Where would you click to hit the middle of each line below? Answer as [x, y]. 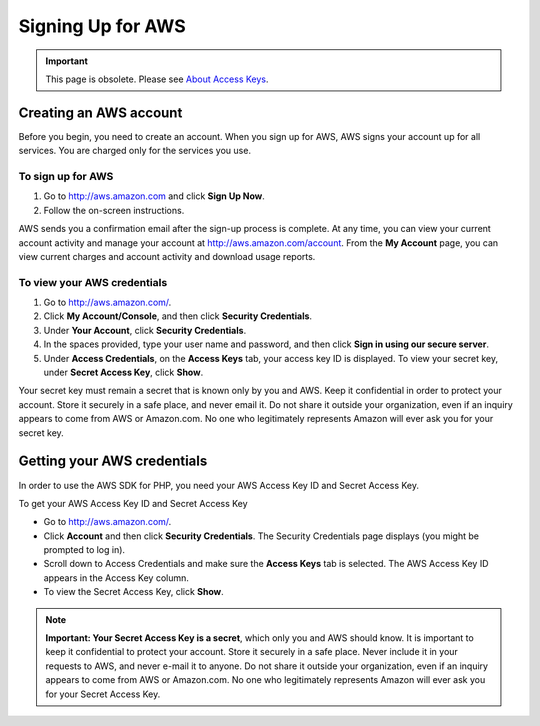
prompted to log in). [84, 550]
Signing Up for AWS [102, 26]
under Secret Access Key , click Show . [123, 372]
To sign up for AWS [66, 176]
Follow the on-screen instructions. [114, 210]
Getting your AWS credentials [113, 461]
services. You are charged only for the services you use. [135, 151]
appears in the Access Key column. [116, 577]
